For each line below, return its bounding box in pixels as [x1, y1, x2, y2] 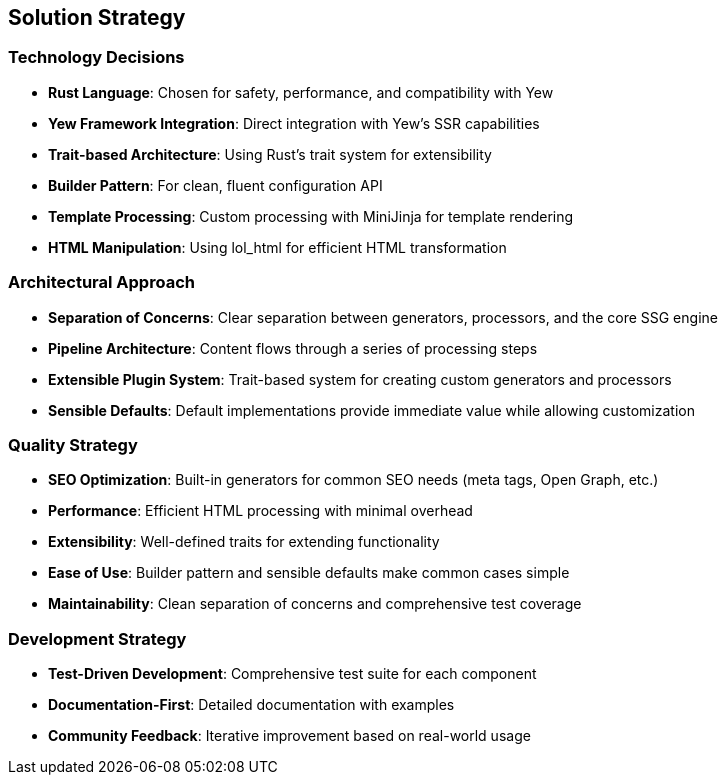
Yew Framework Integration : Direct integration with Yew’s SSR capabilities [48, 114, 540, 132]
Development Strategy [8, 628, 187, 649]
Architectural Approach [8, 272, 195, 293]
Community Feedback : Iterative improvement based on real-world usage [48, 727, 531, 745]
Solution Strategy [8, 5, 186, 30]
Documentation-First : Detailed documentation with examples [48, 696, 455, 714]
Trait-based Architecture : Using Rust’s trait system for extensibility [48, 145, 492, 163]
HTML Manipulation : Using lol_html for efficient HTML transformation [48, 238, 507, 256]
